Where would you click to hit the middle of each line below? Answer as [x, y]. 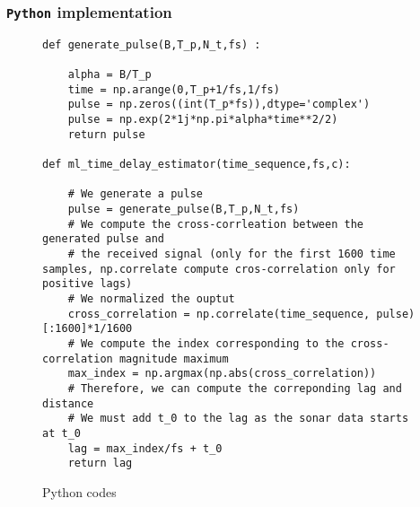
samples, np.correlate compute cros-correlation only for [219, 269]
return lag [100, 463]
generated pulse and [104, 239]
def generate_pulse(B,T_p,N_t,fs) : [152, 44]
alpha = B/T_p [109, 75]
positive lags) [87, 284]
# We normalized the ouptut [151, 298]
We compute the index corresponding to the [212, 343]
